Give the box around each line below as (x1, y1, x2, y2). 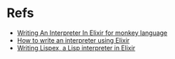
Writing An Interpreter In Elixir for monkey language (16, 28, 168, 37)
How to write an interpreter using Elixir (16, 36, 130, 44)
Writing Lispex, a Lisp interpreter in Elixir (16, 43, 136, 52)
